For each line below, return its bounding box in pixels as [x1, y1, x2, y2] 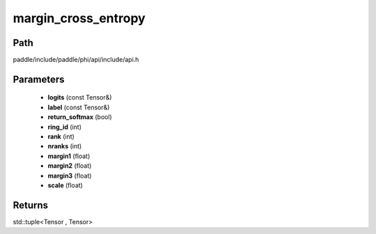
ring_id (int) [47, 123, 82, 131]
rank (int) [47, 132, 75, 141]
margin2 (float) [47, 162, 92, 170]
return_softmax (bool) [47, 113, 113, 121]
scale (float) [47, 181, 84, 189]
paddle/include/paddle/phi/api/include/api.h [13, 56, 139, 64]
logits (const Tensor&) [47, 93, 112, 102]
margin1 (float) [47, 152, 91, 160]
